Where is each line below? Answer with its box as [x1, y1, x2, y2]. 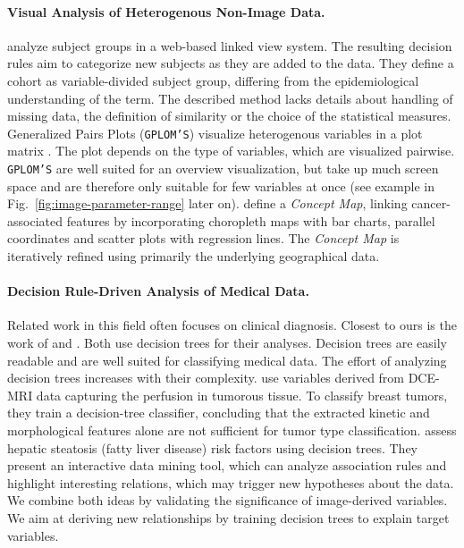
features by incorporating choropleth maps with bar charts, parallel [66, 211, 435, 230]
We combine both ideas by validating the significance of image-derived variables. [7, 491, 448, 510]
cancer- [411, 194, 451, 213]
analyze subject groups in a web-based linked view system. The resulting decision [7, 36, 452, 55]
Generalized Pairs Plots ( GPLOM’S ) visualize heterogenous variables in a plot [7, 123, 423, 142]
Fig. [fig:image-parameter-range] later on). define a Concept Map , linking [7, 194, 408, 213]
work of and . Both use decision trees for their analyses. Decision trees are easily [7, 333, 447, 352]
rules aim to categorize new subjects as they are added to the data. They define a [7, 54, 454, 72]
